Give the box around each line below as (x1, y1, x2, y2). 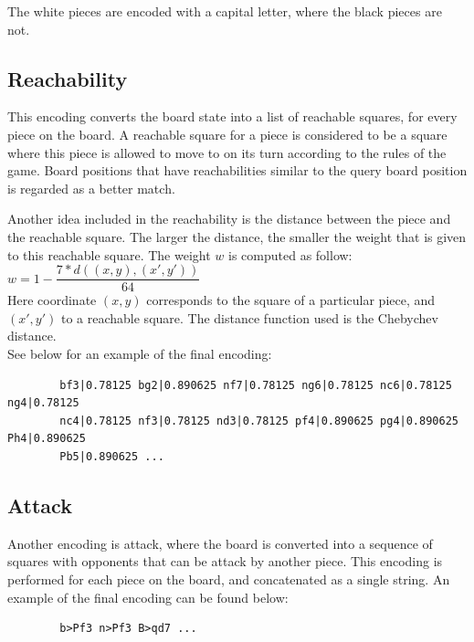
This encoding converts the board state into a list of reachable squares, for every (7, 107, 458, 126)
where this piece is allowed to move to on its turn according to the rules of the (7, 142, 447, 162)
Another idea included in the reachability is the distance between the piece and (7, 209, 451, 228)
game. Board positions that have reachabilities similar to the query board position (7, 161, 468, 180)
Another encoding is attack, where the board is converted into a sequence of (7, 533, 433, 553)
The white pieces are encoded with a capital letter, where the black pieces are (7, 2, 442, 20)
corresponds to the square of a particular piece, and (146, 290, 436, 310)
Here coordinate (7, 290, 97, 310)
